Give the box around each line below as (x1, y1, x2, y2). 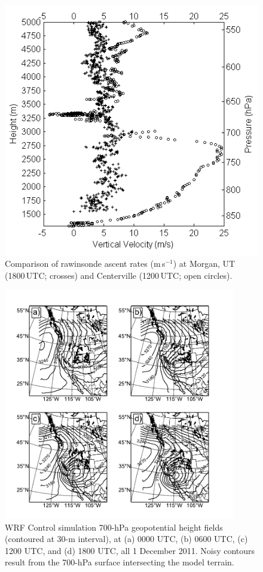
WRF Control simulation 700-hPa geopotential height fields (5, 520, 223, 533)
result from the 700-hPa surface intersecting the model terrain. (5, 556, 234, 568)
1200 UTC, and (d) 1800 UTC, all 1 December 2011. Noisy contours (5, 544, 255, 556)
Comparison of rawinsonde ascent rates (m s (5, 257, 166, 270)
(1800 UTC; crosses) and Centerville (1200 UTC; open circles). (5, 269, 233, 281)
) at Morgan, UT (173, 257, 236, 270)
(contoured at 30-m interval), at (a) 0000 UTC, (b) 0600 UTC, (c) (5, 532, 248, 545)
